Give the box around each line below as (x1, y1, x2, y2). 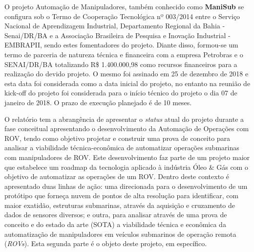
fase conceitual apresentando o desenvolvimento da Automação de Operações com (4, 123, 249, 134)
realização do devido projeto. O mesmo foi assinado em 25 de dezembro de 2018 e (4, 69, 249, 79)
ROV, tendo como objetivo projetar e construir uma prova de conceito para (4, 133, 231, 143)
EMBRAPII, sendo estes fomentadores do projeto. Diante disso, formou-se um (4, 40, 238, 50)
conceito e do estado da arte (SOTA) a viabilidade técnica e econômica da (4, 219, 226, 229)
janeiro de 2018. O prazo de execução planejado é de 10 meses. (4, 97, 192, 107)
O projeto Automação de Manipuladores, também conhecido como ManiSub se (4, 1, 244, 11)
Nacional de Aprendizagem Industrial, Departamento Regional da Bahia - (4, 21, 225, 31)
